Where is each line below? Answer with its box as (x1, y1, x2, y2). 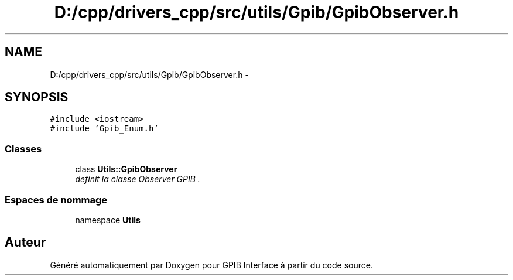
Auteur (5, 235, 46, 250)
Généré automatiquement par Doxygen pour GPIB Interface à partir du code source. (50, 259, 373, 270)
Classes (5, 142, 42, 155)
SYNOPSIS (5, 90, 69, 105)
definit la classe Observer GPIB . (75, 174, 200, 185)
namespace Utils (75, 214, 141, 225)
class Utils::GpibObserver (75, 164, 177, 175)
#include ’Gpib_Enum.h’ (50, 124, 159, 134)
